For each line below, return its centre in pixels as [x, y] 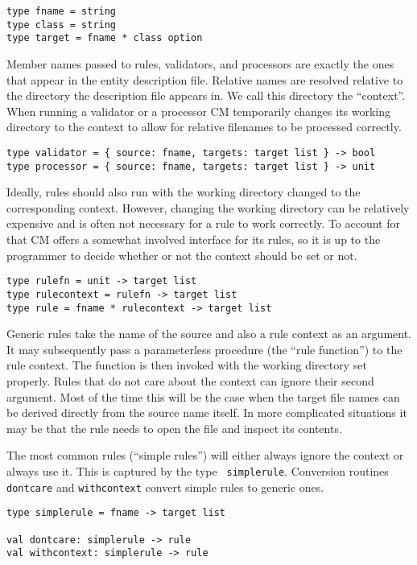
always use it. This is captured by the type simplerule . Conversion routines [198, 470]
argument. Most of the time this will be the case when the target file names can [203, 396]
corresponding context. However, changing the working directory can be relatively [208, 207]
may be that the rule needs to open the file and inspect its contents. [174, 428]
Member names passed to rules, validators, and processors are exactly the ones [200, 63]
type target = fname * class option [105, 38]
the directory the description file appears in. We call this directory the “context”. [206, 95]
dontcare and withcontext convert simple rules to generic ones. [165, 487]
